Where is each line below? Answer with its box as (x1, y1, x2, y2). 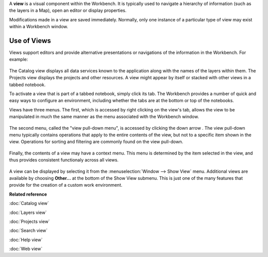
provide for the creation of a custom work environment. (9, 182, 123, 188)
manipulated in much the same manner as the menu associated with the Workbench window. (9, 114, 200, 120)
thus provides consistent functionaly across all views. (9, 157, 119, 163)
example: (9, 56, 28, 62)
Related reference (9, 191, 47, 197)
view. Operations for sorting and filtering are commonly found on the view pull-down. (9, 139, 184, 145)
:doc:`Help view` (9, 237, 43, 243)
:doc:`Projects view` (9, 218, 50, 224)
